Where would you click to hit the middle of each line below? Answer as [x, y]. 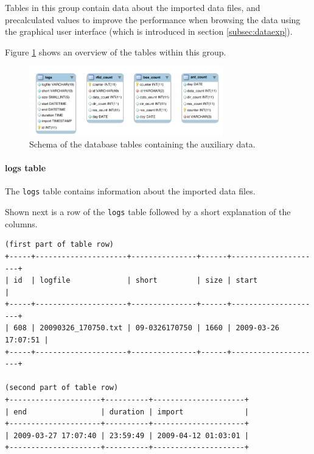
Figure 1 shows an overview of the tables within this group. [116, 51]
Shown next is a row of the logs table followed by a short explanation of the [148, 212]
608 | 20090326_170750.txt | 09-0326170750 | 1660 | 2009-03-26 [147, 328]
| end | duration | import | [127, 412]
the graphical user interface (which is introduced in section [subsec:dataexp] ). [149, 31]
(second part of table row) [62, 388]
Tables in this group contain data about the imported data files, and [133, 7]
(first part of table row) [59, 245]
